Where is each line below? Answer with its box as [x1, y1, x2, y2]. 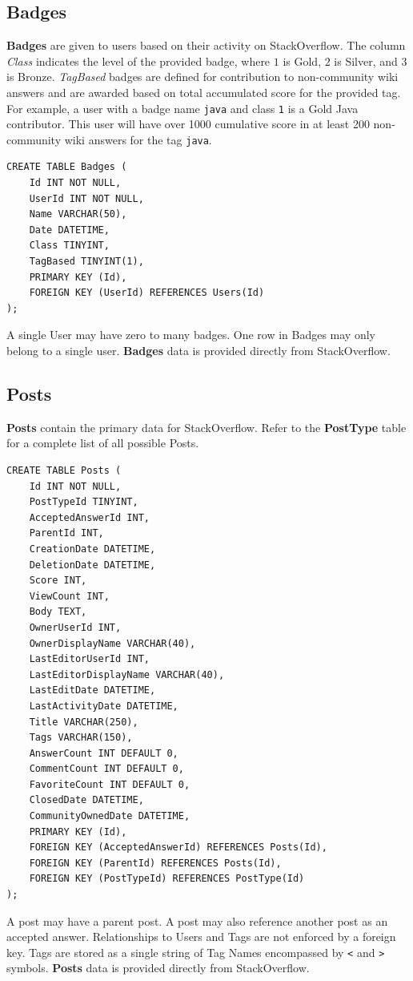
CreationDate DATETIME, [29, 543, 156, 555]
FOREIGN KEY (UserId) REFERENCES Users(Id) [29, 287, 265, 299]
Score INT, [29, 575, 87, 587]
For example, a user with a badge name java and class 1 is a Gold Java [6, 99, 359, 116]
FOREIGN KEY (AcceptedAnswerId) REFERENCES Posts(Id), [29, 842, 327, 854]
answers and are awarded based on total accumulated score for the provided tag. [6, 83, 401, 100]
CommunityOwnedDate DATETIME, [29, 810, 190, 822]
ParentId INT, [29, 527, 104, 539]
